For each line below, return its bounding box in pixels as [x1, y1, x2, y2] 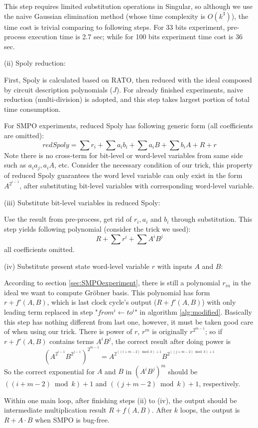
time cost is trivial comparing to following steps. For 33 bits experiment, [4, 21, 225, 32]
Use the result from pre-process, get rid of [4, 214, 132, 224]
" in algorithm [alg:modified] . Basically [134, 307, 252, 317]
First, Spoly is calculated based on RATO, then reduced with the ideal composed [4, 74, 252, 85]
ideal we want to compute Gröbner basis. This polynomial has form [4, 287, 210, 297]
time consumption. [4, 103, 61, 114]
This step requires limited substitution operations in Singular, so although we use [4, 1, 253, 11]
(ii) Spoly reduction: [4, 58, 66, 68]
